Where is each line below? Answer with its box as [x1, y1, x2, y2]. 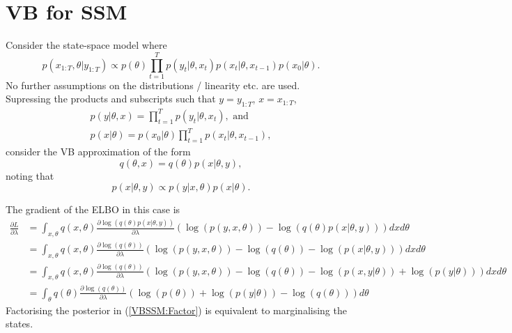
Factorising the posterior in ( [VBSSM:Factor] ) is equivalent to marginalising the [6, 302, 347, 317]
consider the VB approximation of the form [6, 144, 191, 159]
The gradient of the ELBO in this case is [6, 202, 180, 217]
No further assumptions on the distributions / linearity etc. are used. [6, 77, 300, 92]
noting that [6, 168, 54, 183]
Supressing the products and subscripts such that [6, 91, 216, 106]
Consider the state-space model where [6, 38, 167, 52]
